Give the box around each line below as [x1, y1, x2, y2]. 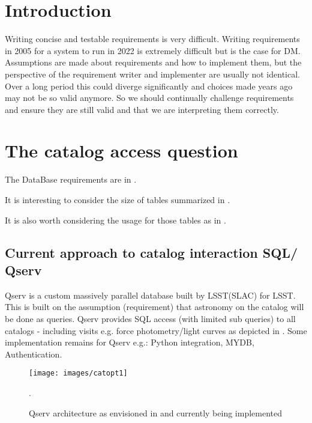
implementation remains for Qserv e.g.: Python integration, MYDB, [5, 336, 254, 348]
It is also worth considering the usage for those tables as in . [5, 213, 226, 226]
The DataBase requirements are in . [5, 173, 137, 186]
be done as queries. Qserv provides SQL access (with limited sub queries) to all [5, 312, 296, 324]
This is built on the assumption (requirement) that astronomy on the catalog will [5, 300, 304, 313]
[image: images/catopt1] [29, 369, 128, 378]
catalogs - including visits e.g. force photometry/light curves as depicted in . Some [5, 324, 307, 336]
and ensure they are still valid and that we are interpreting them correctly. [5, 103, 279, 115]
